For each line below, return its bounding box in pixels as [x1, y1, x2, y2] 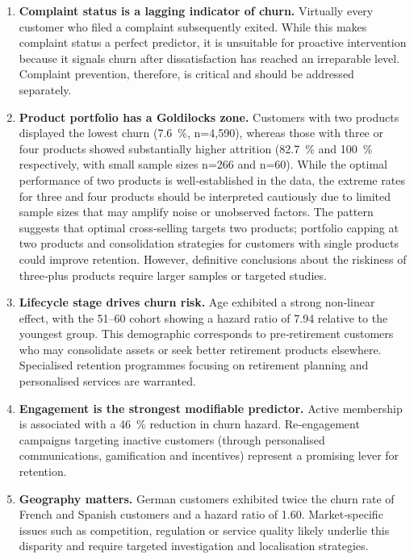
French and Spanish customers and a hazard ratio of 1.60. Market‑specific [19, 506, 383, 523]
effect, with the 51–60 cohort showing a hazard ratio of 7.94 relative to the [19, 309, 388, 326]
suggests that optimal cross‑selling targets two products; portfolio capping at [19, 219, 399, 236]
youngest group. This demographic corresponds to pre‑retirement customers [19, 325, 394, 342]
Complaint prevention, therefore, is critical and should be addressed [19, 65, 354, 82]
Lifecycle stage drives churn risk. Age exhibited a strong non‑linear [19, 294, 375, 311]
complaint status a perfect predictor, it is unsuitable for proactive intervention [19, 34, 407, 51]
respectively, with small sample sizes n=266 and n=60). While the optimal [19, 156, 387, 173]
